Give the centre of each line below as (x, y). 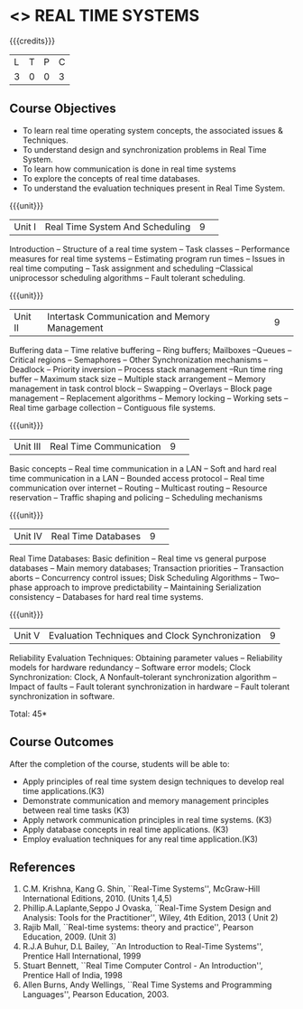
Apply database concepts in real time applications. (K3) (125, 829)
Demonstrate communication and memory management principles (145, 800)
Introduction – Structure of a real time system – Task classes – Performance (150, 248)
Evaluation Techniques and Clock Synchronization (155, 635)
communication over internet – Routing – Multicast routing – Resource (138, 488)
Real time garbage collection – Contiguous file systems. (113, 407)
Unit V (27, 635)
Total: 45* (28, 714)
